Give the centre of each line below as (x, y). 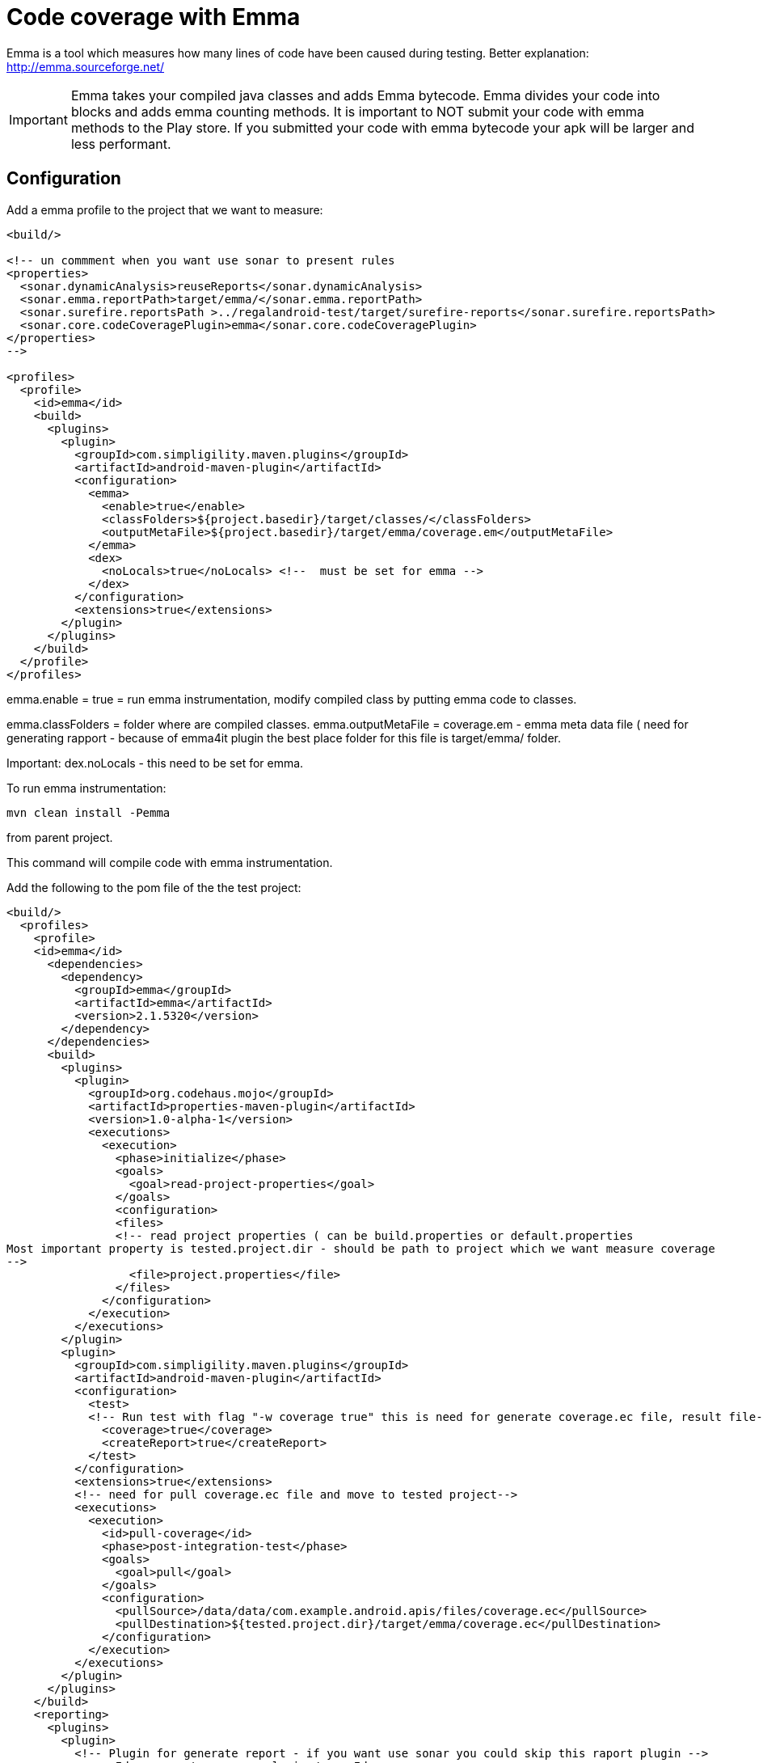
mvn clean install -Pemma (89, 812)
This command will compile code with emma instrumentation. (170, 862)
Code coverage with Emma (154, 17)
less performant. (121, 144)
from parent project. (60, 837)
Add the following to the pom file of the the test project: (154, 887)
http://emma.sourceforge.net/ (86, 66)
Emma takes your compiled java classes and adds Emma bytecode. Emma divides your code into (365, 95)
